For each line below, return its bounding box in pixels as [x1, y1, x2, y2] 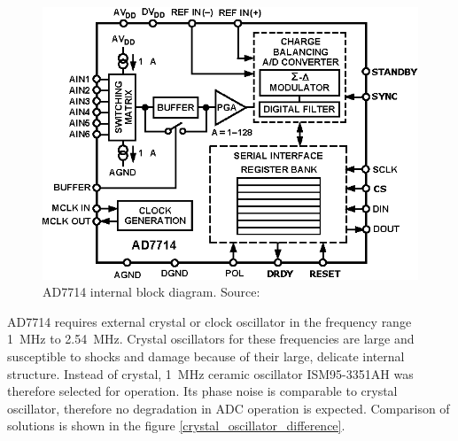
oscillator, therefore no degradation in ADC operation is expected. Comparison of [7, 398, 450, 417]
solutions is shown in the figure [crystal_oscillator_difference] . [7, 416, 345, 435]
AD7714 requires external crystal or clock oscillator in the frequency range [7, 312, 412, 330]
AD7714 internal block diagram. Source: [43, 282, 260, 301]
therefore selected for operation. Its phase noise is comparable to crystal [7, 382, 398, 400]
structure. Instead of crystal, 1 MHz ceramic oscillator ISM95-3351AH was [7, 364, 414, 383]
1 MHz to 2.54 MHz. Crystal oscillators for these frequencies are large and [7, 329, 415, 348]
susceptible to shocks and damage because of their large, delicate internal [7, 347, 405, 366]
